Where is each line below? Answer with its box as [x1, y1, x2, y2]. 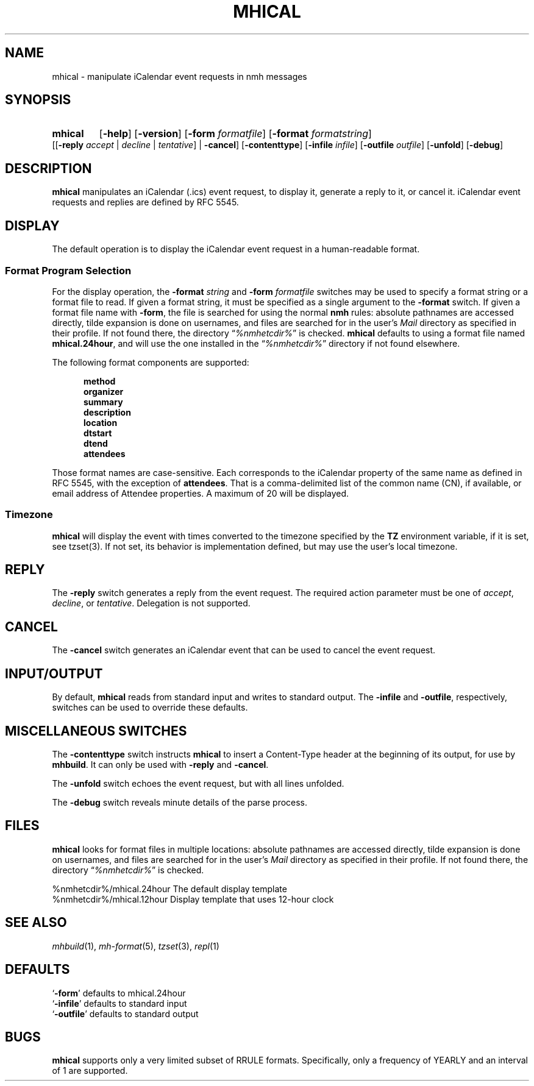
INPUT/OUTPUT [5, 665, 103, 681]
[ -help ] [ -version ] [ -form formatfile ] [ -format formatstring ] [99, 127, 372, 140]
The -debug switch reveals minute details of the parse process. [52, 797, 308, 807]
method [84, 375, 116, 386]
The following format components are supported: [52, 357, 249, 367]
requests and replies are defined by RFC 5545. [52, 197, 239, 208]
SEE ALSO [5, 915, 67, 931]
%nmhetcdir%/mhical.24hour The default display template [52, 883, 287, 894]
